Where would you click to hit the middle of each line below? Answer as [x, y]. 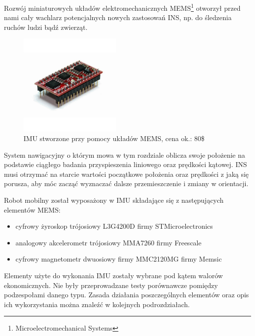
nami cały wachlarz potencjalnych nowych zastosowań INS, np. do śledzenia [118, 17]
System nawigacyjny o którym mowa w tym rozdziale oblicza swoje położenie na [125, 155]
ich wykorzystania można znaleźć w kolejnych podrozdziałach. [97, 304]
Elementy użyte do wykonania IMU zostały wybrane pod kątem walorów [114, 275]
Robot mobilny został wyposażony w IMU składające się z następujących [114, 200]
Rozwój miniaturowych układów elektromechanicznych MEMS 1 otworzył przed [122, 7]
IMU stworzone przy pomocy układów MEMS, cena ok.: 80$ [114, 138]
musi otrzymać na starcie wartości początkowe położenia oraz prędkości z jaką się [127, 174]
